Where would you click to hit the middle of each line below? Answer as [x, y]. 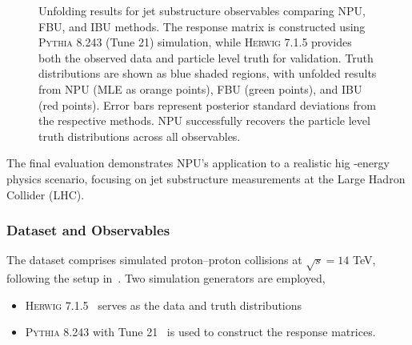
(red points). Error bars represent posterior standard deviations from [207, 104]
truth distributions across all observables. [140, 136]
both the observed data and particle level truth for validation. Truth [206, 57]
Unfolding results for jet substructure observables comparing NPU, [202, 10]
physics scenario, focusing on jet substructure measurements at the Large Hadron [206, 178]
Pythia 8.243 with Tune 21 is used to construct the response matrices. [200, 332]
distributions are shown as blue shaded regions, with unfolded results [208, 73]
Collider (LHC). [46, 194]
